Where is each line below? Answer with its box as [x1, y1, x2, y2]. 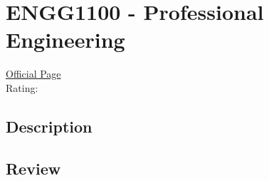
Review [6, 157, 61, 179]
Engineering [6, 25, 125, 54]
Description [6, 115, 93, 137]
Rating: [6, 80, 38, 95]
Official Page [6, 66, 61, 81]
